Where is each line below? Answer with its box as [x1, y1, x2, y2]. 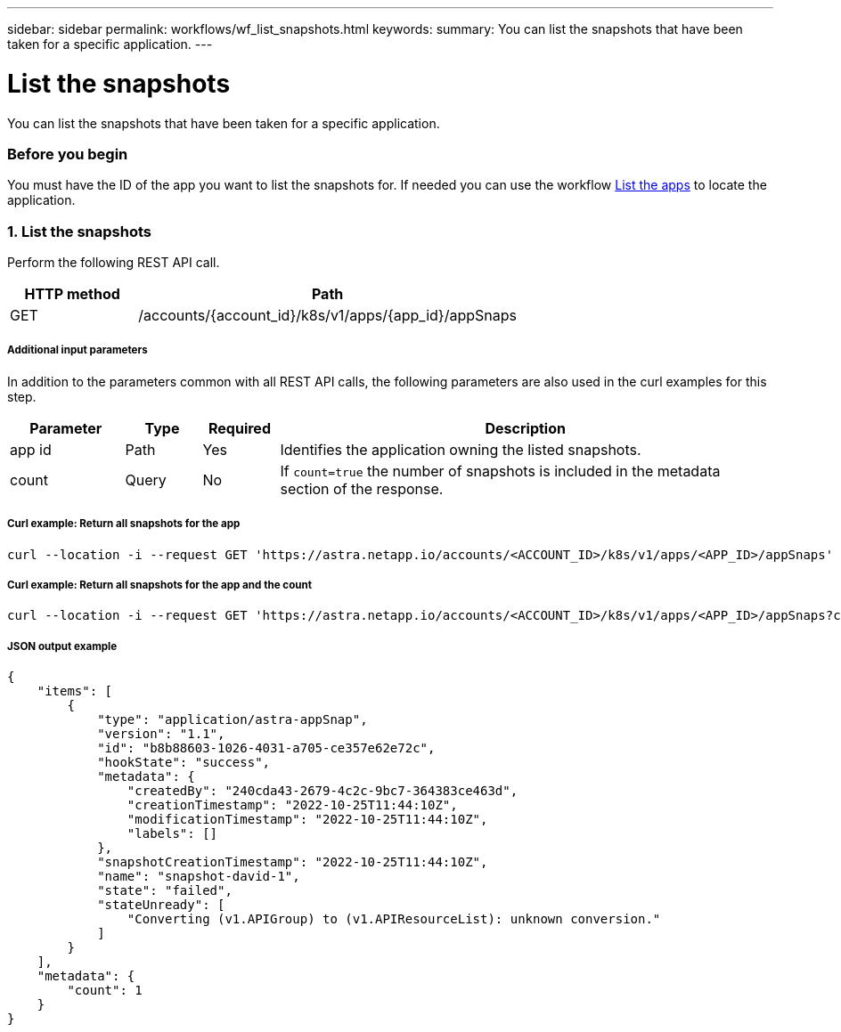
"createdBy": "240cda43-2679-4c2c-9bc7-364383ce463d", [127, 784, 518, 799]
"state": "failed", [97, 883, 233, 898]
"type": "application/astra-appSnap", [97, 712, 368, 727]
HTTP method [24, 285, 120, 303]
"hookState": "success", [97, 755, 271, 770]
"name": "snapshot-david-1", [97, 869, 300, 884]
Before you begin [7, 144, 128, 163]
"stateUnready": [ [97, 898, 225, 913]
